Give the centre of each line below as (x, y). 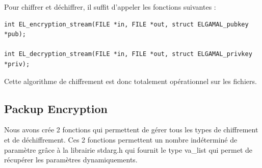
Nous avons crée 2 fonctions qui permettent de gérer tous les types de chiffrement (131, 130)
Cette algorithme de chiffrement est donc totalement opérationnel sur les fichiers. (130, 81)
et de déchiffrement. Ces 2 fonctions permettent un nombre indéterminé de (121, 139)
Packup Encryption (56, 108)
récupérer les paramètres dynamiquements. (71, 160)
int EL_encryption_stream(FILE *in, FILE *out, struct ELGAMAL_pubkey (126, 24)
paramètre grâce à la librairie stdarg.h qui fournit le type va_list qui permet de (128, 149)
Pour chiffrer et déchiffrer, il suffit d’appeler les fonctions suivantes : (110, 7)
